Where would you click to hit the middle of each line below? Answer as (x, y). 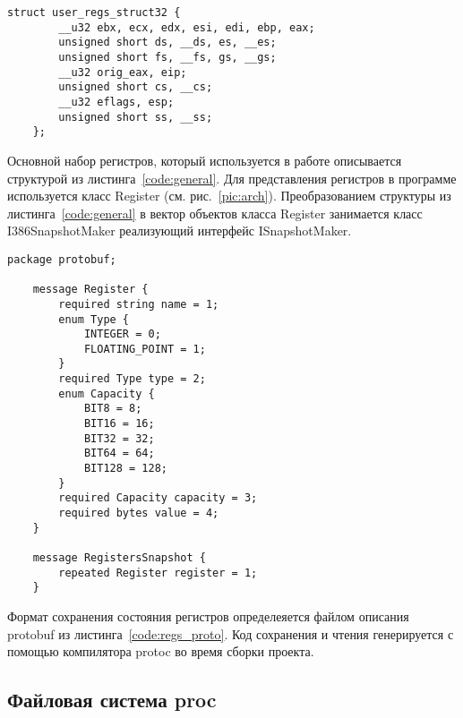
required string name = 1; (139, 304)
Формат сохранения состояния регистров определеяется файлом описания (208, 615)
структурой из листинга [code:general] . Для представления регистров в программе (232, 178)
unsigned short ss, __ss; (136, 117)
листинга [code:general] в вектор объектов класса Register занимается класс (215, 213)
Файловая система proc (112, 700)
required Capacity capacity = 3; (158, 498)
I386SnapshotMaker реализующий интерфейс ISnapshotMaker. (180, 231)
